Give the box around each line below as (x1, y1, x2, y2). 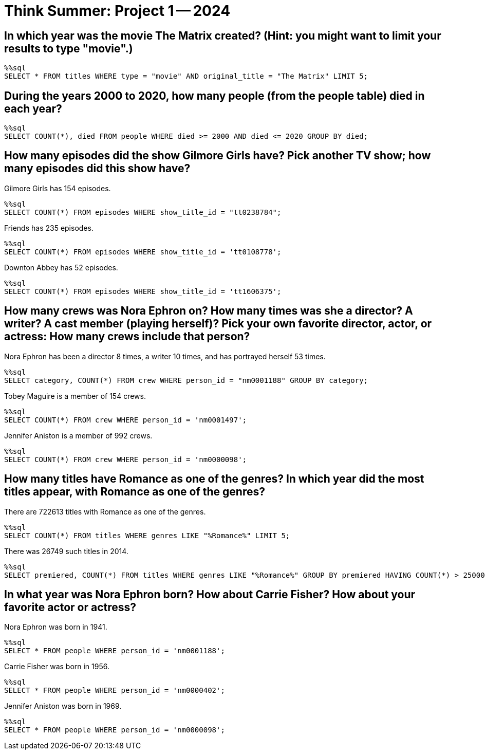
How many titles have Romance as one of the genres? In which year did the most (4, 472, 424, 486)
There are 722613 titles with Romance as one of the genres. (4, 507, 206, 516)
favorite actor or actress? (4, 600, 137, 614)
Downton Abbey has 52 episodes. (4, 263, 118, 272)
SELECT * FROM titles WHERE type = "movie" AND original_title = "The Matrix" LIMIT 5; (4, 72, 368, 81)
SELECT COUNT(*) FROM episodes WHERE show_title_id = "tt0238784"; (4, 208, 282, 216)
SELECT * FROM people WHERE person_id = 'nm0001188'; (4, 647, 225, 655)
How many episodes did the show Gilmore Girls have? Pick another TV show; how (4, 149, 431, 162)
